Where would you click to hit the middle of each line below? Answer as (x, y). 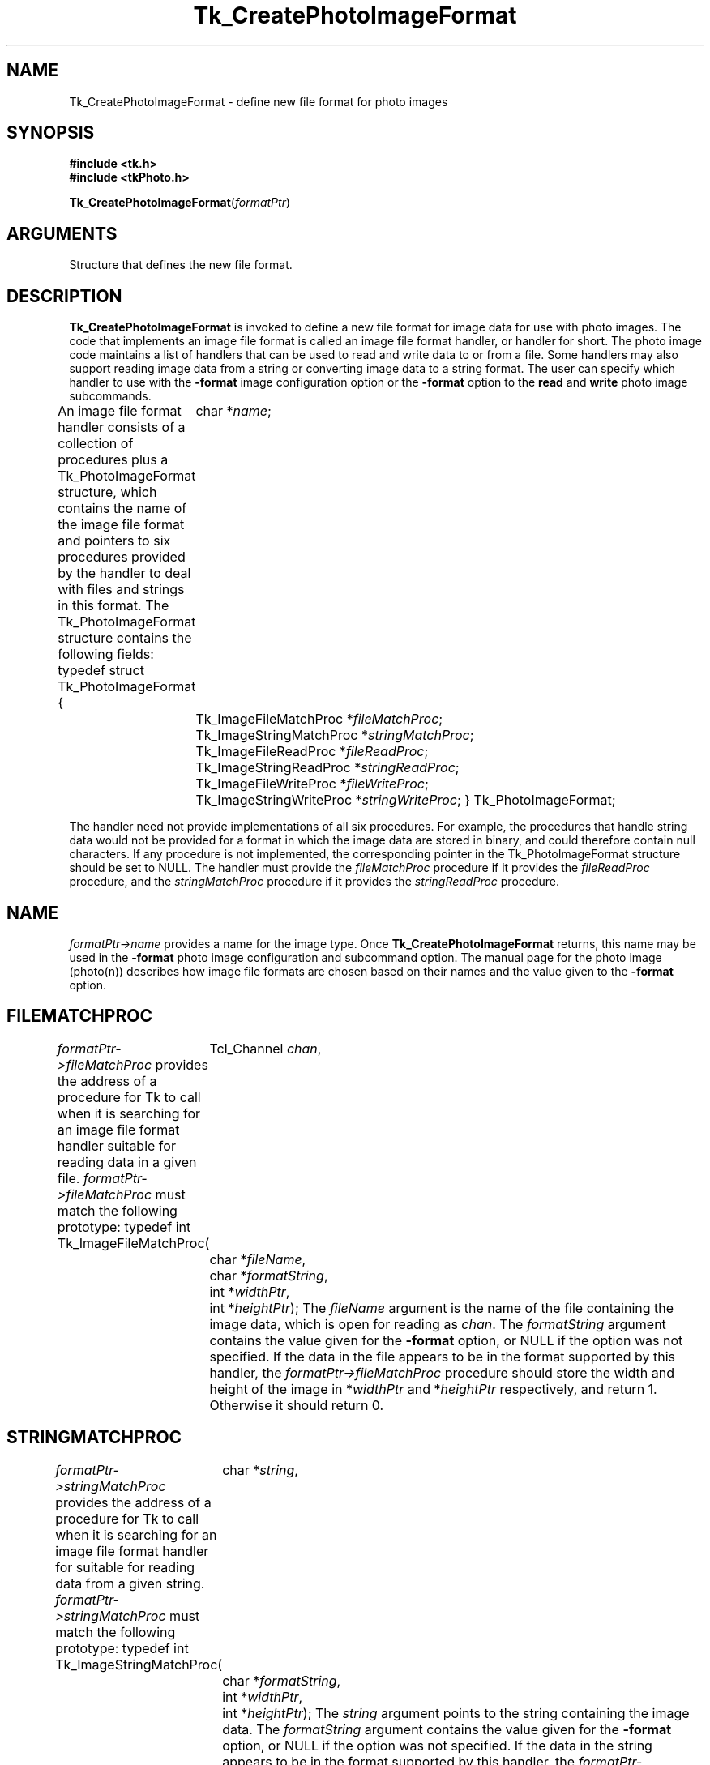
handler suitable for (116, 1145)
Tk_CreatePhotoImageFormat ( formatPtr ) (180, 203)
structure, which (107, 492)
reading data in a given (127, 1162)
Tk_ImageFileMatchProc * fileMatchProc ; (319, 719)
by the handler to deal (124, 573)
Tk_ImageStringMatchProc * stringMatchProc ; (335, 735)
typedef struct (101, 671)
